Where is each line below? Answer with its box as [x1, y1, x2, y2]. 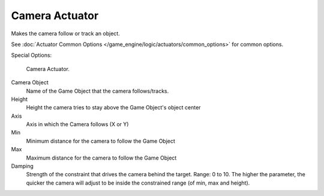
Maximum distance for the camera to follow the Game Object [26, 154, 177, 161]
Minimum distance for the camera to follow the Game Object [26, 137, 175, 145]
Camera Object [11, 79, 49, 86]
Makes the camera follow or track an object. [11, 30, 120, 37]
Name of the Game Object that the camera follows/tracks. [26, 87, 169, 94]
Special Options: [11, 51, 52, 59]
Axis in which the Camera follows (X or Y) [26, 121, 129, 128]
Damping [11, 163, 34, 170]
